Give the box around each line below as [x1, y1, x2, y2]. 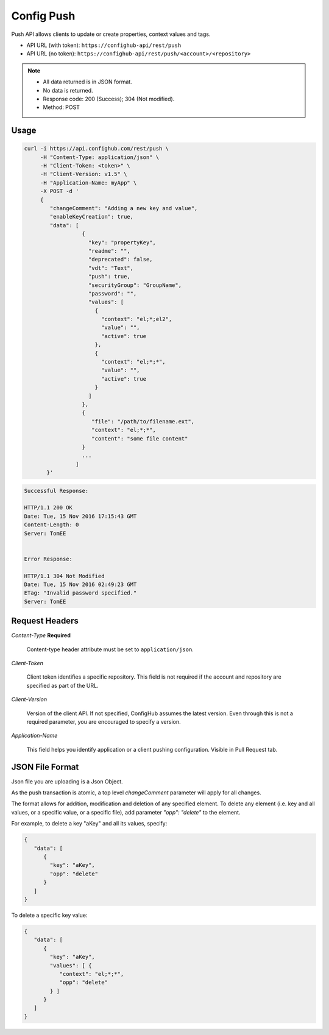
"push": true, [88, 273, 130, 280]
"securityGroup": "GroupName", [88, 281, 182, 289]
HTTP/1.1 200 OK [24, 504, 73, 511]
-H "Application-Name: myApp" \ [40, 179, 137, 186]
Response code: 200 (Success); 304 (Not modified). [43, 95, 175, 102]
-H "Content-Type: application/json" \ [40, 154, 160, 161]
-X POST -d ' [40, 188, 79, 195]
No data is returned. [43, 87, 94, 94]
